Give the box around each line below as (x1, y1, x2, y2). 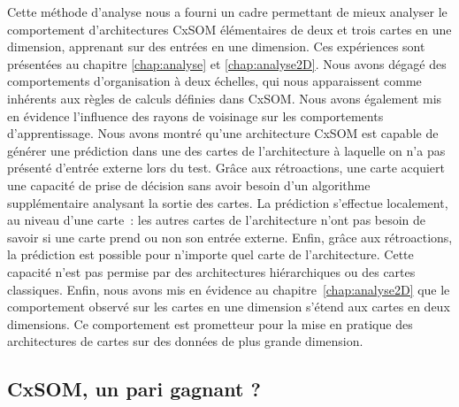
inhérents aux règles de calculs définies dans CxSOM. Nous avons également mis (7, 88, 442, 107)
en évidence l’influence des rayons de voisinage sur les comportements (7, 106, 384, 125)
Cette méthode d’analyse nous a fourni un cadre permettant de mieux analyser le (7, 3, 448, 20)
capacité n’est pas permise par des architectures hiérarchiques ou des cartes (7, 262, 416, 280)
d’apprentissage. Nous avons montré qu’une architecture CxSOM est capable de (7, 124, 439, 142)
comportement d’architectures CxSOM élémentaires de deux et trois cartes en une (7, 19, 452, 38)
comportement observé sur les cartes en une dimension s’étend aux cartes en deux (7, 297, 450, 316)
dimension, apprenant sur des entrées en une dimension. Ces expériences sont (7, 37, 425, 56)
